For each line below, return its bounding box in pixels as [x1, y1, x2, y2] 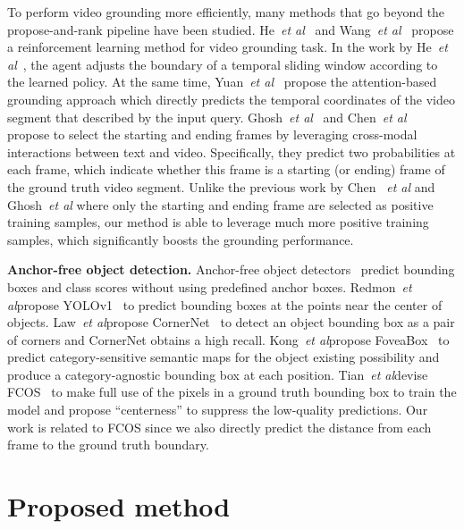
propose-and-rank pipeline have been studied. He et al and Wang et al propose [7, 20, 454, 38]
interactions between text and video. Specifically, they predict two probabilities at [7, 142, 456, 161]
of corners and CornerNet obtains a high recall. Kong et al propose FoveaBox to [7, 330, 450, 348]
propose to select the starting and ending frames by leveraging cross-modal [7, 125, 418, 144]
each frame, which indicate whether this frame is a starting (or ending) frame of [7, 160, 445, 179]
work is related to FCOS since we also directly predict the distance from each [7, 417, 432, 436]
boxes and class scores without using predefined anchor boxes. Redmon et [7, 277, 412, 296]
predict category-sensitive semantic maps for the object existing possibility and [7, 348, 440, 366]
